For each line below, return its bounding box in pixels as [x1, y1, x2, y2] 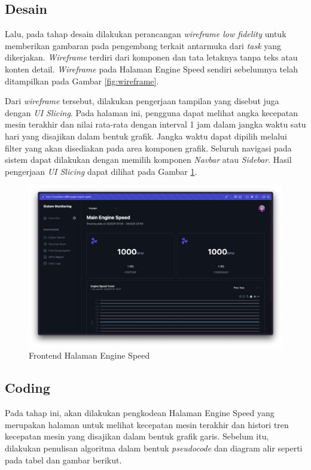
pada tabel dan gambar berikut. [5, 453, 122, 466]
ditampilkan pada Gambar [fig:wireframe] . [5, 74, 159, 87]
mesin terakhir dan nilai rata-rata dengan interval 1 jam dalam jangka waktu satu [5, 118, 306, 131]
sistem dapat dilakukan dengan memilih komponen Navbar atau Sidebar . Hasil [5, 153, 292, 166]
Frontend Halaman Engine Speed [29, 349, 150, 362]
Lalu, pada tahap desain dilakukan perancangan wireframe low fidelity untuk [5, 28, 286, 40]
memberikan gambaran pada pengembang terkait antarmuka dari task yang [5, 39, 282, 51]
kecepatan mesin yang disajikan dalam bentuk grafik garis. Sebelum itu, [5, 430, 269, 442]
